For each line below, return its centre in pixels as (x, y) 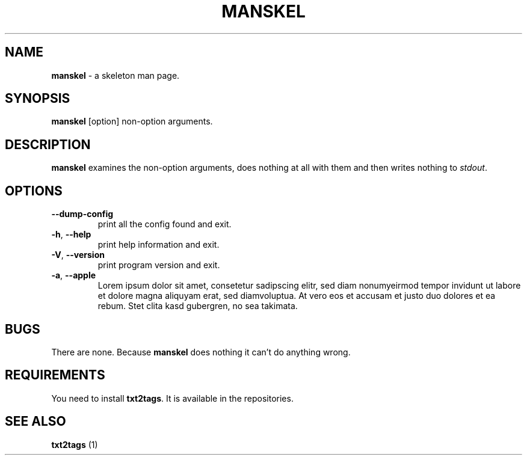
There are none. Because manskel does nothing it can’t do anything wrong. (201, 352)
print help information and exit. (159, 245)
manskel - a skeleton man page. (116, 75)
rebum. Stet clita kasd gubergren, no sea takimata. (198, 306)
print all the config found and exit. (165, 224)
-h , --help (71, 235)
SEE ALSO (35, 422)
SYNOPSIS (38, 99)
